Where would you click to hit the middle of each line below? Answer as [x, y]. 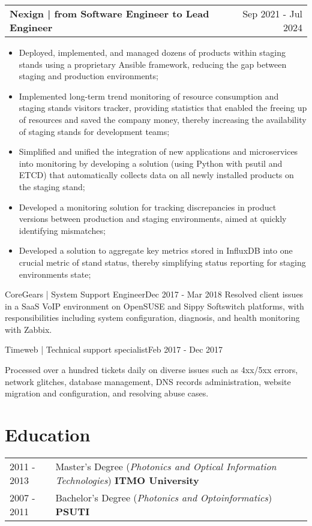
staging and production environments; [88, 76]
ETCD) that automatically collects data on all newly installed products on [156, 175]
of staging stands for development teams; [94, 131]
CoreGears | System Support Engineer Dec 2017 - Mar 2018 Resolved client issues [154, 294]
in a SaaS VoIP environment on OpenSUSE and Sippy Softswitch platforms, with [154, 306]
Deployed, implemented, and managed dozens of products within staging [152, 52]
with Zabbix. [28, 329]
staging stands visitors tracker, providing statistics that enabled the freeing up [163, 108]
